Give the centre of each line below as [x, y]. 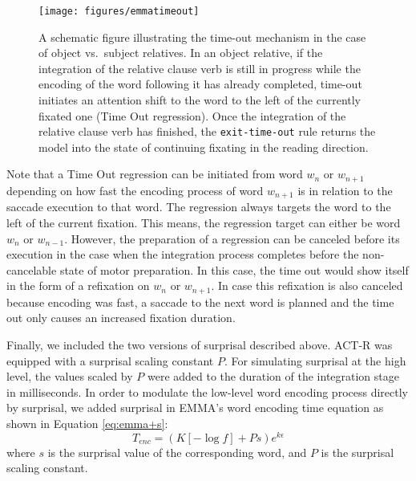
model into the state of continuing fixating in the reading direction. [204, 147]
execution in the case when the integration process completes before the [183, 254]
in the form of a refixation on [78, 285]
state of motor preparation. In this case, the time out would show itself [234, 269]
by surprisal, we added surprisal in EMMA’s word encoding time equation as [195, 408]
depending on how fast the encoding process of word [135, 190]
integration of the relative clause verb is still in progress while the [200, 68]
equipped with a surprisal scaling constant [110, 360]
